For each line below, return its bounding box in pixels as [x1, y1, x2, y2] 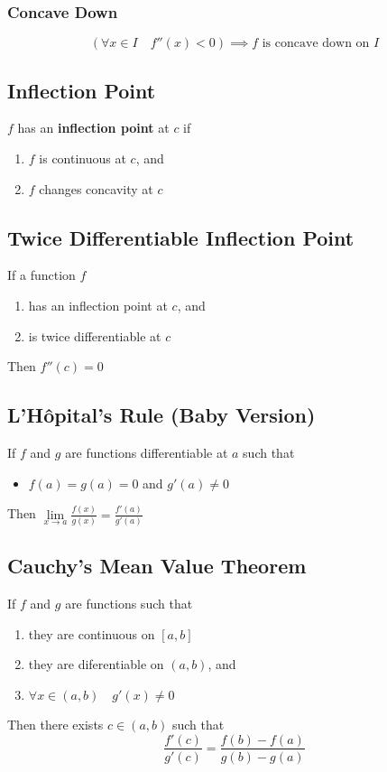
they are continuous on [28, 624, 155, 643]
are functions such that [65, 594, 193, 613]
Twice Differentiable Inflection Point [7, 223, 355, 251]
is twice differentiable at [28, 326, 161, 345]
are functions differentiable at [65, 442, 228, 461]
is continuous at [39, 149, 126, 168]
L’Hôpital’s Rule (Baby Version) [7, 401, 316, 429]
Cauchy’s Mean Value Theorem [7, 552, 307, 580]
